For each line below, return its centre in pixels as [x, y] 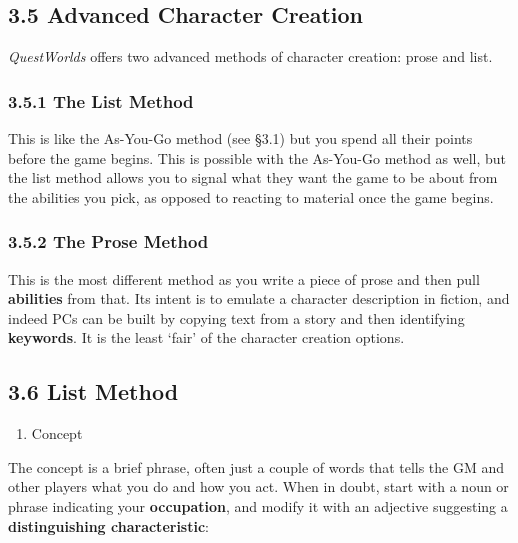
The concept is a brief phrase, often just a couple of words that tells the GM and [256, 466]
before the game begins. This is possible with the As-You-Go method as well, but [257, 157]
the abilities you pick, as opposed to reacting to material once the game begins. [251, 196]
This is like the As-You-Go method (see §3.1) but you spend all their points [240, 138]
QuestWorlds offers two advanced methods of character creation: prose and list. [250, 56]
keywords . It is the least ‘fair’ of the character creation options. [206, 337]
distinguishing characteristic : [108, 525]
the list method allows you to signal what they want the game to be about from [253, 177]
